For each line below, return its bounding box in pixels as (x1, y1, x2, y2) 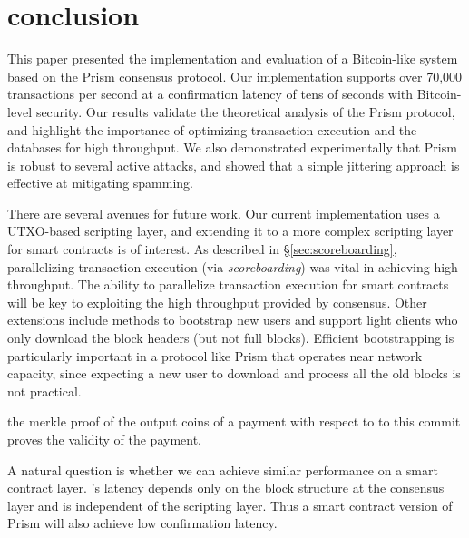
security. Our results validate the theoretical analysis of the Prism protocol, (35, 102, 455, 121)
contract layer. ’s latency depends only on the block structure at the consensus (7, 478, 445, 497)
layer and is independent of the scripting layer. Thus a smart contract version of (7, 495, 453, 514)
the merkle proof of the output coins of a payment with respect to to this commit (7, 412, 461, 431)
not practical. (7, 381, 82, 400)
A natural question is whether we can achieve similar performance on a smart (7, 460, 438, 479)
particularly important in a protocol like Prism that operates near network (7, 346, 423, 365)
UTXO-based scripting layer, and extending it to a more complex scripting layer (7, 221, 454, 240)
